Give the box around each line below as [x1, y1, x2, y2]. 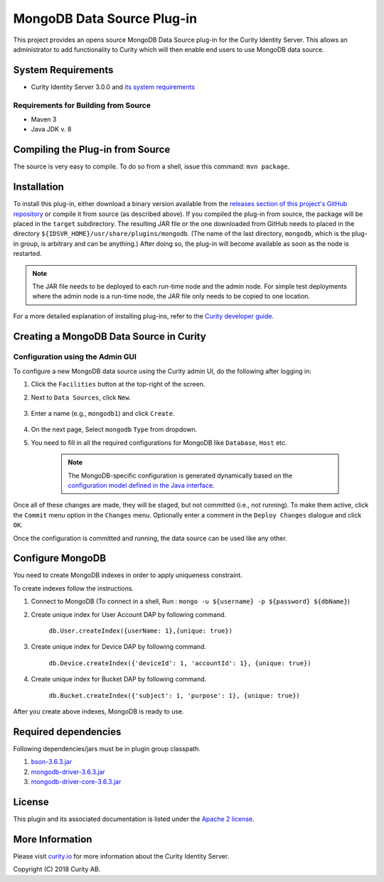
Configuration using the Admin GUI [13, 352, 137, 362]
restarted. [13, 249, 42, 258]
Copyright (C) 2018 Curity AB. [13, 865, 101, 873]
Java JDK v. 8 [31, 125, 72, 134]
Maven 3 [31, 114, 57, 124]
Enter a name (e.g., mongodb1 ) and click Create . [31, 409, 175, 418]
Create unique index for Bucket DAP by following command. [31, 675, 207, 684]
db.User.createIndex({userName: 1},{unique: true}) [48, 627, 233, 635]
